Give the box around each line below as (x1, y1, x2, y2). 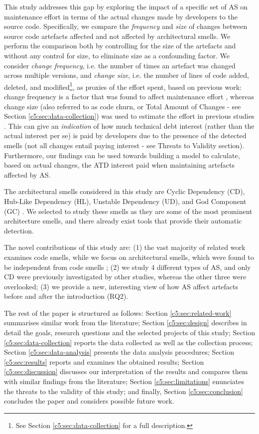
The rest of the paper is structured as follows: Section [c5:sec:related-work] (4, 307, 232, 318)
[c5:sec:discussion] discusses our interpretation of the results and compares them (4, 366, 248, 377)
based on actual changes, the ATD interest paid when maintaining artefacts (4, 160, 235, 170)
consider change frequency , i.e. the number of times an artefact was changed (4, 60, 236, 70)
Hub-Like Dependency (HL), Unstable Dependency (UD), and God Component (4, 196, 247, 206)
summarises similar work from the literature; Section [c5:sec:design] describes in (4, 317, 247, 328)
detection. (4, 225, 34, 235)
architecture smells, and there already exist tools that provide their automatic (4, 216, 242, 226)
